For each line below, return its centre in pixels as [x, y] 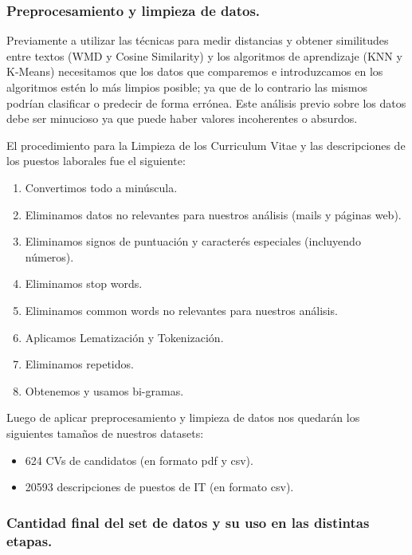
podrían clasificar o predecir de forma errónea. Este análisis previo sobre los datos [206, 102]
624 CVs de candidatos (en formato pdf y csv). [139, 460]
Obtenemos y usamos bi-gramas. [104, 390]
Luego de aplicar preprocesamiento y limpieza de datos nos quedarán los [183, 417]
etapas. [29, 540]
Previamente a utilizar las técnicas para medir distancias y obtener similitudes [198, 40]
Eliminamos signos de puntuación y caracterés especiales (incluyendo [193, 241]
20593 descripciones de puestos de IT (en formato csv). [159, 487]
